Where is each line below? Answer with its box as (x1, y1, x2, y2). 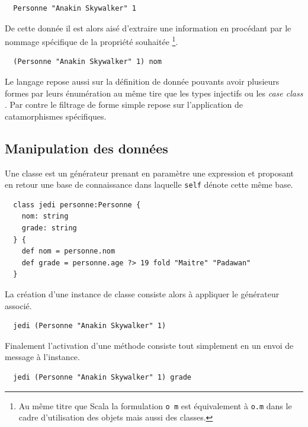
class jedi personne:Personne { (13, 200, 141, 209)
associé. (5, 299, 32, 312)
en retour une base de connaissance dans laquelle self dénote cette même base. (5, 178, 293, 191)
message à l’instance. (5, 351, 80, 363)
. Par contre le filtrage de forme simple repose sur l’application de (5, 98, 243, 111)
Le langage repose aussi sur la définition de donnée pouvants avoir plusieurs (5, 75, 280, 88)
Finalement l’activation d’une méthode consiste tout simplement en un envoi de (5, 339, 294, 351)
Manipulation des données (5, 139, 168, 157)
